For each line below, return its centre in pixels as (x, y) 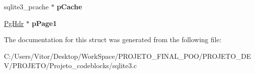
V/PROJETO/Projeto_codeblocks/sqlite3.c (71, 65)
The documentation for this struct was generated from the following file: (113, 39)
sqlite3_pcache (27, 6)
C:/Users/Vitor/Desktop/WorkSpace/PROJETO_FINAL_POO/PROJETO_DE (127, 56)
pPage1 (44, 23)
